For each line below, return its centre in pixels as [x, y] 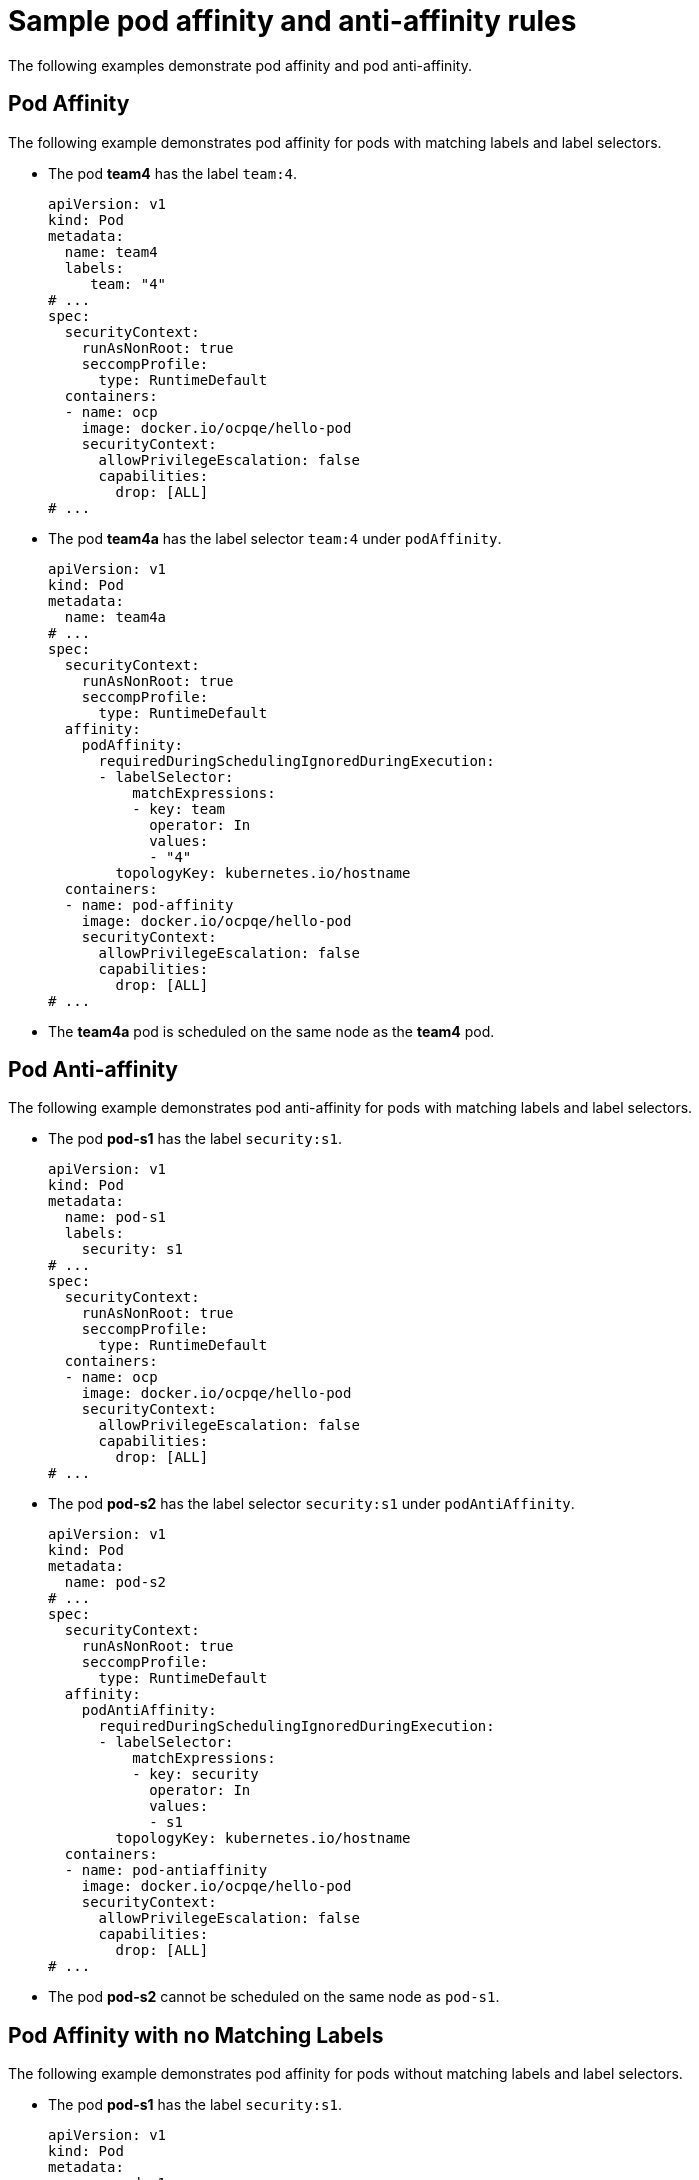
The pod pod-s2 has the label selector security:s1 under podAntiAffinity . [311, 1504]
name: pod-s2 [115, 1582]
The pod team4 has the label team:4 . [173, 173]
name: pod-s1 [115, 1217]
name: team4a [115, 616]
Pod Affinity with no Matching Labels [196, 2035]
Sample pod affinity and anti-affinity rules [292, 21]
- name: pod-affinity [149, 904]
